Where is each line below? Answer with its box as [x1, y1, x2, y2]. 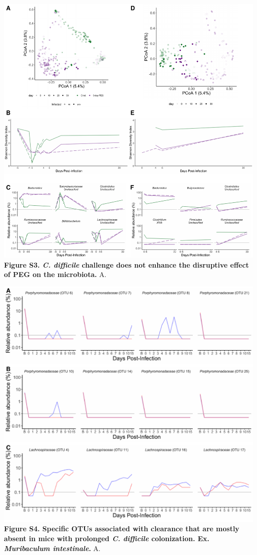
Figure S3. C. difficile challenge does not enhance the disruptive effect [4, 259, 249, 270]
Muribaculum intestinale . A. [4, 543, 101, 553]
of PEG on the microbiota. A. [4, 269, 107, 279]
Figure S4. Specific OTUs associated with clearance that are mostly [4, 523, 240, 534]
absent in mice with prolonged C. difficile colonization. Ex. [4, 533, 210, 543]
